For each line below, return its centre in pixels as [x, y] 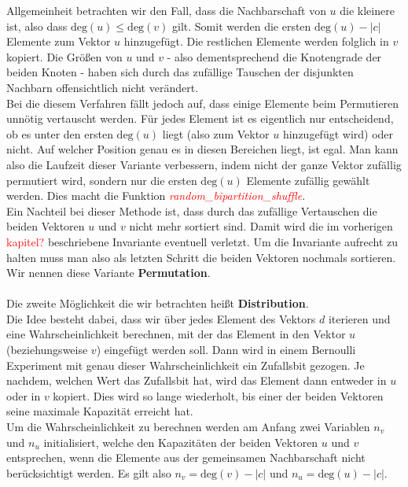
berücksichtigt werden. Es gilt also [89, 472]
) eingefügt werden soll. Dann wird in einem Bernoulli [226, 350]
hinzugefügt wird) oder [338, 133]
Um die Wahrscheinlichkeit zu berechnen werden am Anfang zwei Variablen [188, 427]
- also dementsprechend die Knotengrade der [274, 56]
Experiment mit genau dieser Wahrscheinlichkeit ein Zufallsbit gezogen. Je [186, 365]
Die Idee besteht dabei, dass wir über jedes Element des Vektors [161, 318]
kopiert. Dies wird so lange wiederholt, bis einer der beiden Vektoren [218, 395]
